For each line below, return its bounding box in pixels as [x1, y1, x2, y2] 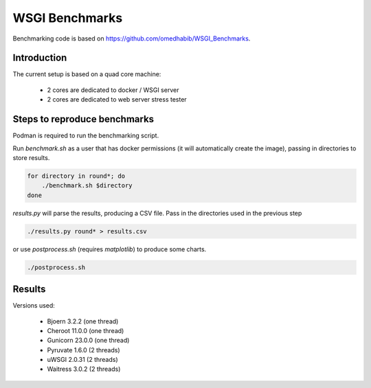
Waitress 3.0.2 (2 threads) [47, 365, 121, 374]
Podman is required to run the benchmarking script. [12, 131, 159, 140]
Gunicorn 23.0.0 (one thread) [47, 336, 130, 345]
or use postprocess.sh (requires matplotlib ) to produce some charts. [12, 244, 207, 253]
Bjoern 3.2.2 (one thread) [47, 317, 119, 326]
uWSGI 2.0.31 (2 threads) [47, 356, 118, 364]
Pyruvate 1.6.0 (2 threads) [47, 345, 120, 354]
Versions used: [12, 301, 55, 310]
